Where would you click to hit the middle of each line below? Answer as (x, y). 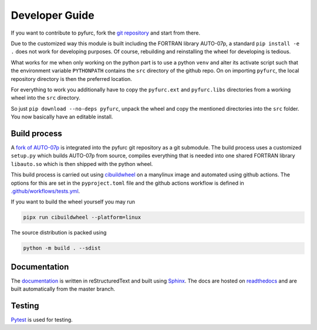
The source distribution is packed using (59, 233)
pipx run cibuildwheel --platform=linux (82, 217)
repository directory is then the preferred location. (71, 79)
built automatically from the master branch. (63, 289)
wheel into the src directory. (45, 98)
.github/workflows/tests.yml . (45, 191)
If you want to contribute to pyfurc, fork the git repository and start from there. (106, 33)
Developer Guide (53, 15)
